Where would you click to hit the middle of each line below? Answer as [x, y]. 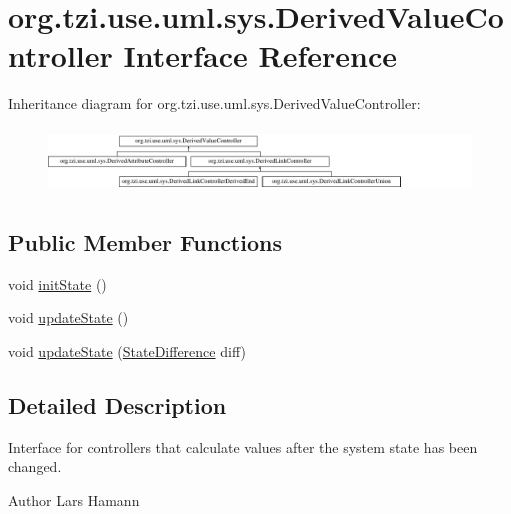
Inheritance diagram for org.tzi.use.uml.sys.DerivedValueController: [214, 103]
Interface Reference [260, 55]
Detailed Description [117, 405]
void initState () [57, 283]
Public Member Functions [145, 242]
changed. [35, 466]
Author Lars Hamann [74, 500]
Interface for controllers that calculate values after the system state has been [243, 446]
